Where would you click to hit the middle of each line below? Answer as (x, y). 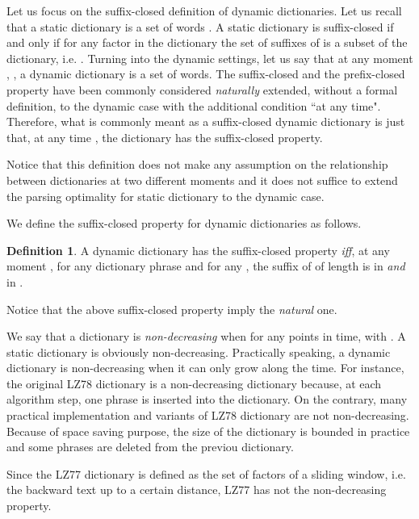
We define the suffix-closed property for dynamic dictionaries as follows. (184, 223)
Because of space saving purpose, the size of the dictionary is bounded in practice (208, 431)
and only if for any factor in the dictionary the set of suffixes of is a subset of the (207, 42)
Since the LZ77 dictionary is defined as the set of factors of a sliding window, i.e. (206, 473)
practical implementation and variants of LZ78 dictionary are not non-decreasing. (208, 415)
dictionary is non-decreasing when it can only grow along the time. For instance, (205, 368)
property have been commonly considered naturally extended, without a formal (202, 89)
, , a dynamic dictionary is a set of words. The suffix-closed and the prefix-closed (206, 74)
